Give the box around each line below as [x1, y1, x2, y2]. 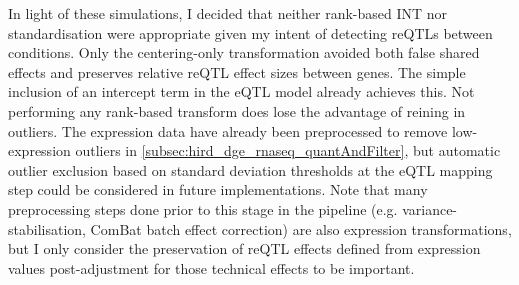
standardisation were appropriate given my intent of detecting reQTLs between [8, 22, 493, 43]
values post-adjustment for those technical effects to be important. [8, 257, 415, 278]
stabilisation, [8, 218, 86, 239]
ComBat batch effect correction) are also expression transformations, [90, 218, 512, 239]
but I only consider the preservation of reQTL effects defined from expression [8, 238, 481, 259]
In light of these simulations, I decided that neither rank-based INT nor [8, 3, 448, 23]
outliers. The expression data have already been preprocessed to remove [8, 120, 448, 141]
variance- [402, 198, 458, 219]
